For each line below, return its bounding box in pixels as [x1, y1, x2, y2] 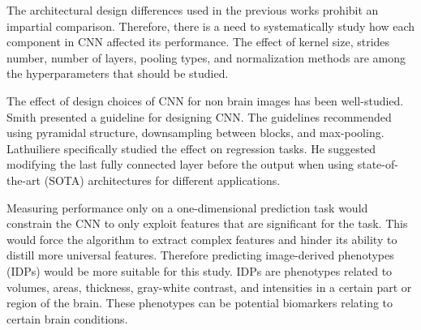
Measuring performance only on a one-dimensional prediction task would [6, 199, 368, 216]
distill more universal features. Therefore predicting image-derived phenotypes [6, 246, 394, 264]
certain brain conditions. [6, 310, 128, 327]
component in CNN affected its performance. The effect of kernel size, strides [6, 33, 390, 50]
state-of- [357, 156, 398, 173]
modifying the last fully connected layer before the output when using [6, 156, 354, 173]
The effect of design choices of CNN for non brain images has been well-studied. [6, 92, 404, 109]
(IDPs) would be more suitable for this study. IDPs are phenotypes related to [6, 262, 393, 279]
